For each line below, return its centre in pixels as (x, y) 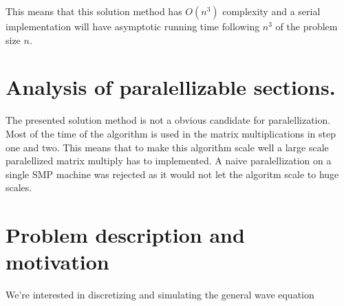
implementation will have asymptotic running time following (133, 26)
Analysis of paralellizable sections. (171, 87)
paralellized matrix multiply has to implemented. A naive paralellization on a (169, 161)
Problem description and (125, 235)
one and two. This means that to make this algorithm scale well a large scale (167, 147)
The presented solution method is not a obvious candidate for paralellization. (168, 120)
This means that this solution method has (94, 11)
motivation (57, 262)
